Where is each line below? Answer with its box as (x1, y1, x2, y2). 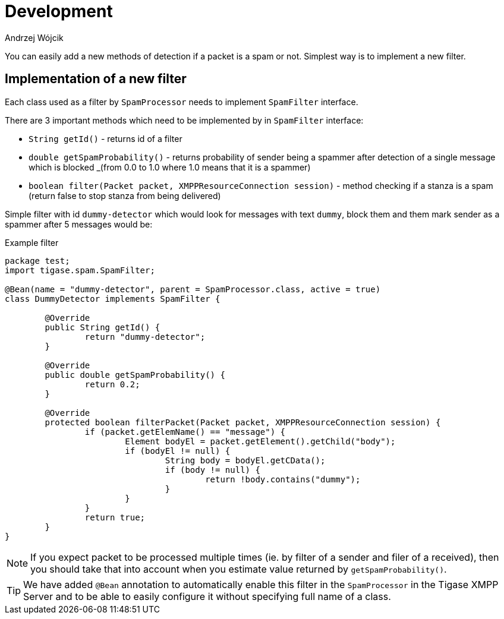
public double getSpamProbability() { (45, 369, 225, 380)
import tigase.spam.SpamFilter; (5, 265, 155, 275)
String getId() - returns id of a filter (29, 133, 182, 144)
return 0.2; (84, 379, 140, 389)
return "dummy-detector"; (84, 331, 206, 342)
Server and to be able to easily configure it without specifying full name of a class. (23, 590, 391, 602)
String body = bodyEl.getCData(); (165, 455, 326, 465)
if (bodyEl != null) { (125, 446, 231, 456)
